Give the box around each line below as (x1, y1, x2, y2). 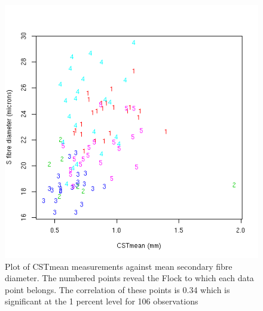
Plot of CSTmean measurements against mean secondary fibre (5, 260, 233, 272)
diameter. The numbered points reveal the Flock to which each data (5, 272, 254, 284)
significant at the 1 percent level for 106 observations (5, 295, 198, 307)
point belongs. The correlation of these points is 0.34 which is (5, 283, 230, 295)
